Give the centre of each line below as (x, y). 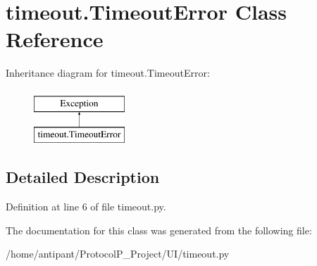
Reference (55, 39)
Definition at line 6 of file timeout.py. (86, 207)
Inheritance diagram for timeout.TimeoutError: (108, 73)
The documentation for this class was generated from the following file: (159, 230)
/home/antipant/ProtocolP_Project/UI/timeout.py (118, 254)
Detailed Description (83, 177)
